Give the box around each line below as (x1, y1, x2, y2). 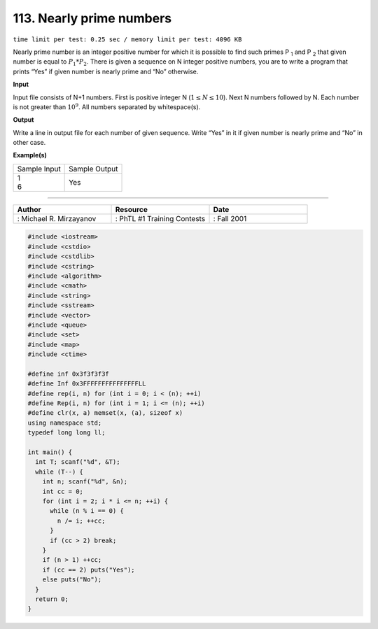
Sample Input (17, 164, 61, 174)
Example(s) (13, 151, 47, 160)
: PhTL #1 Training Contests (115, 213, 206, 223)
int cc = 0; (42, 487, 84, 495)
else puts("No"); (42, 576, 102, 584)
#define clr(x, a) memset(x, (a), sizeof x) (27, 409, 183, 417)
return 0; (35, 595, 69, 603)
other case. (13, 139, 46, 147)
